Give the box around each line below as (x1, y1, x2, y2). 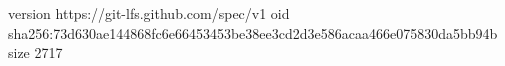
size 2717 (8, 42, 63, 63)
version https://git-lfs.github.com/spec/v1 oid (8, 3, 290, 23)
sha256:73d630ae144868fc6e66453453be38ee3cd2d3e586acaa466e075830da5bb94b (8, 22, 498, 43)
